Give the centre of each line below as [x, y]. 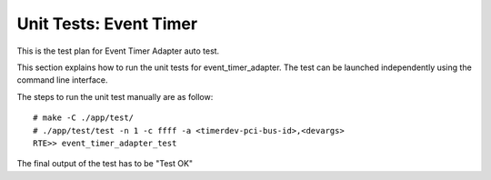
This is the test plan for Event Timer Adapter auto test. [118, 51]
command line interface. [62, 80]
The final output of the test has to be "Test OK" [105, 164]
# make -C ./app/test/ [84, 118]
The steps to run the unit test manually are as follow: [115, 96]
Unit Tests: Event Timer [107, 24]
